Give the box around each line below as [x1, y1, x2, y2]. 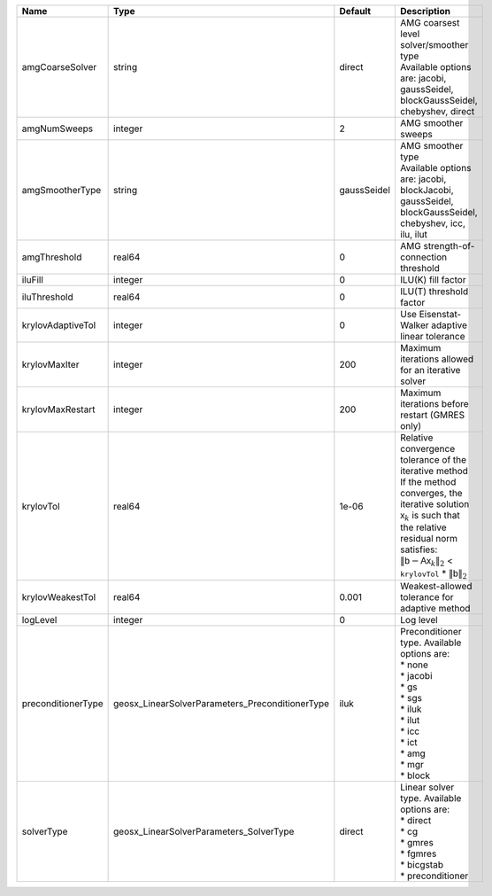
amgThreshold [21, 251, 82, 263]
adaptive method [399, 603, 471, 615]
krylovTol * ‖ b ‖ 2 [399, 567, 468, 580]
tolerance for [399, 591, 455, 604]
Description [399, 5, 451, 17]
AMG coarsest [399, 17, 460, 28]
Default [339, 5, 372, 17]
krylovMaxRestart [21, 403, 96, 416]
